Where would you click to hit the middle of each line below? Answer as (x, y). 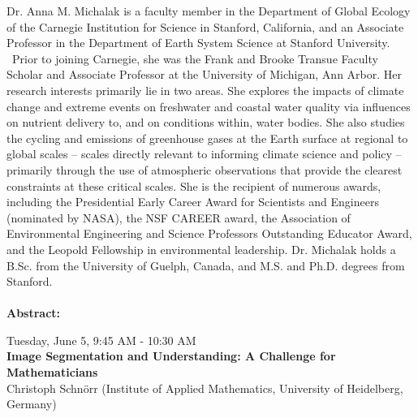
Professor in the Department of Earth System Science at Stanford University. (198, 43)
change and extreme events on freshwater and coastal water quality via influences (209, 106)
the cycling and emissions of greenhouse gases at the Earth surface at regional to (207, 138)
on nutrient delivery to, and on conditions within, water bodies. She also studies (206, 122)
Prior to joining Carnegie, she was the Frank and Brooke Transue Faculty (195, 58)
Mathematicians (52, 372)
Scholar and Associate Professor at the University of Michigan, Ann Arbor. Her (204, 74)
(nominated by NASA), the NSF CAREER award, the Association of (179, 217)
